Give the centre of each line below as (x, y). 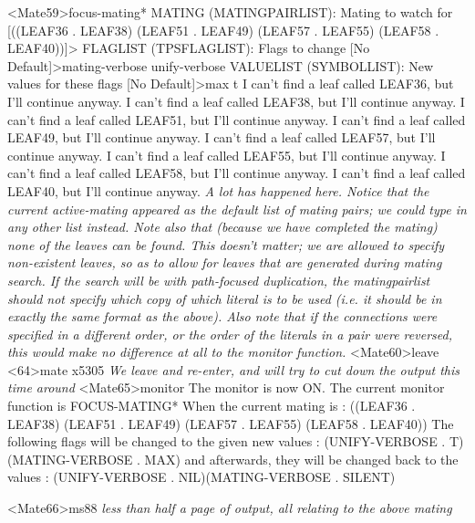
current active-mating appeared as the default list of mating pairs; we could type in (237, 209)
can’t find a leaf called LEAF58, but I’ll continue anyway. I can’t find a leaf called (237, 173)
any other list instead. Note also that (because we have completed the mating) (222, 227)
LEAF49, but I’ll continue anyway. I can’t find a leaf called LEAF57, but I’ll (222, 137)
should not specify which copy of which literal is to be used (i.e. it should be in (225, 298)
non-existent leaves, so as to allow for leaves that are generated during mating (225, 262)
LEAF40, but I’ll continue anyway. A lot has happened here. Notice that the (218, 190)
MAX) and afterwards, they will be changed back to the (301, 459)
